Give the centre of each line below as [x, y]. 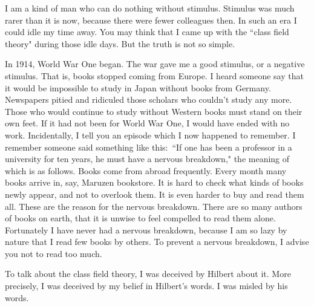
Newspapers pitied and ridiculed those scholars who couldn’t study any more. [149, 99]
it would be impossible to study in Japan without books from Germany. [138, 87]
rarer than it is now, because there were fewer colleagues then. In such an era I [151, 20]
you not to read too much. [54, 253]
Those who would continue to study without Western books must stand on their [154, 111]
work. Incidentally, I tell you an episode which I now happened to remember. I [150, 135]
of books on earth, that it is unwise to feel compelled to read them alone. [140, 218]
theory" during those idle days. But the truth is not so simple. [120, 43]
